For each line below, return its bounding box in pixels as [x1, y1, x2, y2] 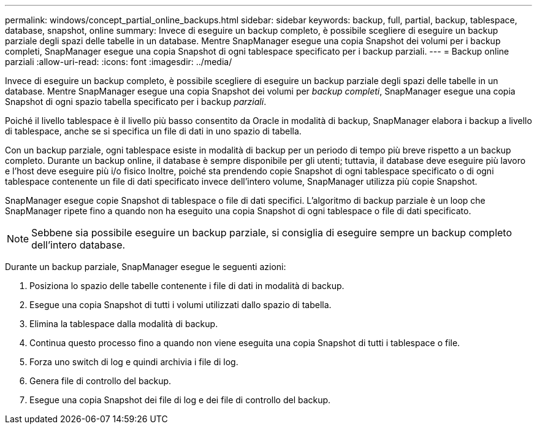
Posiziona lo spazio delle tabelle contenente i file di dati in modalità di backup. [29, 280, 345, 291]
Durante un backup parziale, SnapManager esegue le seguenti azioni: [5, 261, 286, 272]
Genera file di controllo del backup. [29, 376, 172, 386]
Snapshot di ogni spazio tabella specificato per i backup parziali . [5, 96, 267, 107]
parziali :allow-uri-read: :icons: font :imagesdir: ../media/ [5, 56, 232, 67]
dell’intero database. [31, 239, 126, 251]
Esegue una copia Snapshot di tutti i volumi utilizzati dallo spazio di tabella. [29, 300, 332, 310]
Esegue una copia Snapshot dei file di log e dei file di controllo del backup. [29, 395, 331, 405]
